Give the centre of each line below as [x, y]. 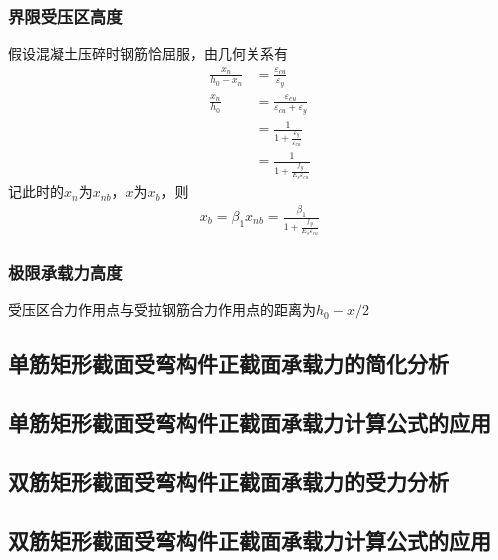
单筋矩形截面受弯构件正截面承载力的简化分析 [228, 363]
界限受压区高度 [65, 15]
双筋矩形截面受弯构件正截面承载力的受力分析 [228, 480]
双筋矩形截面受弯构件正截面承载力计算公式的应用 [249, 539]
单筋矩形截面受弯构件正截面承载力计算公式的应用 [249, 422]
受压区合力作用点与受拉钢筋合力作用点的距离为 [162, 309]
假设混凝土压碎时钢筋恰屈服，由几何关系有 [148, 53]
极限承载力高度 [65, 272]
